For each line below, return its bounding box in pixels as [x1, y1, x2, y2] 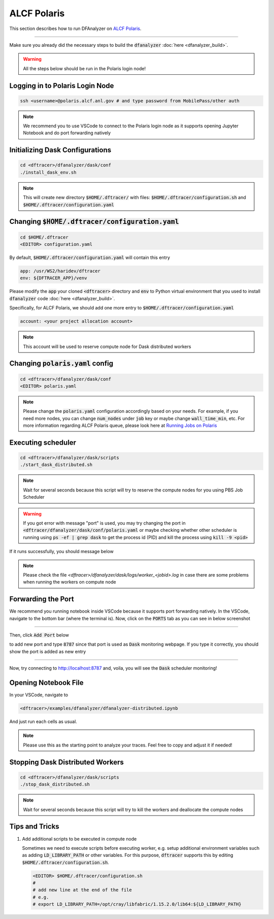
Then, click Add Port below [9, 632, 70, 638]
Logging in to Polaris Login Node [9, 81, 114, 90]
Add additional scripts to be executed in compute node [22, 836, 137, 842]
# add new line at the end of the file [32, 887, 132, 893]
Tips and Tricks [9, 822, 59, 831]
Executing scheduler [9, 438, 76, 447]
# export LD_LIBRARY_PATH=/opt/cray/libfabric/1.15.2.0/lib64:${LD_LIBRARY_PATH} [32, 901, 242, 907]
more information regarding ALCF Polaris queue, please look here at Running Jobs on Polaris [23, 422, 217, 428]
